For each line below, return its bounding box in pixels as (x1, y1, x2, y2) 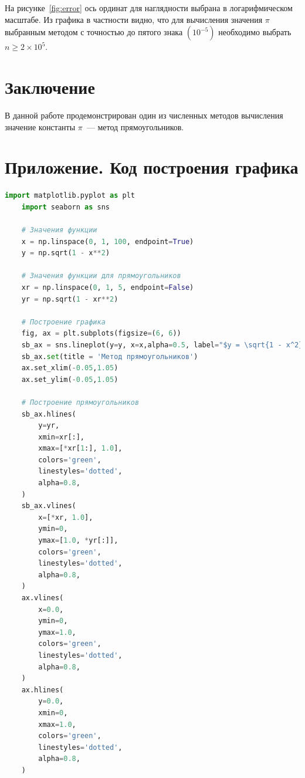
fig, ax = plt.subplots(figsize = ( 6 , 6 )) (21, 329, 181, 338)
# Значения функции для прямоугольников (21, 272, 181, 280)
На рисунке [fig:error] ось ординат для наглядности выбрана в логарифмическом (5, 2, 293, 13)
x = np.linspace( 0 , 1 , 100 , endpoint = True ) (21, 237, 194, 246)
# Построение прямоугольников (21, 398, 140, 407)
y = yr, (38, 421, 60, 430)
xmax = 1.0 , (38, 720, 76, 729)
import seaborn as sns (21, 202, 110, 211)
